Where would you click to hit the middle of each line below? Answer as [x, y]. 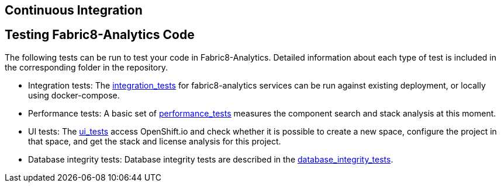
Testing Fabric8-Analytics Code [100, 35]
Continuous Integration [74, 10]
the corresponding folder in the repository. [87, 67]
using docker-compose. [74, 95]
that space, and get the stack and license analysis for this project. [155, 141]
